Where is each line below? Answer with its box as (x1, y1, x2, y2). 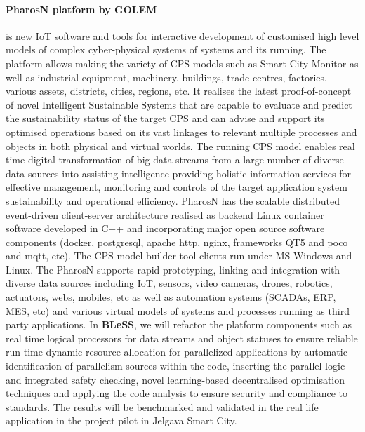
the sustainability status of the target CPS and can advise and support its (6, 111, 325, 126)
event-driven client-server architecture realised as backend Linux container (6, 207, 324, 222)
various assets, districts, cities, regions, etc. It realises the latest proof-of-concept (6, 83, 352, 98)
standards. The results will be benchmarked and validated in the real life (6, 399, 319, 414)
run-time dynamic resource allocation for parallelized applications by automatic (6, 344, 347, 359)
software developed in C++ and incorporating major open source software (6, 221, 325, 236)
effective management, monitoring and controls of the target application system (6, 180, 347, 194)
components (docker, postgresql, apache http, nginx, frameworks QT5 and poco (6, 234, 348, 249)
